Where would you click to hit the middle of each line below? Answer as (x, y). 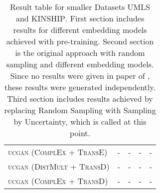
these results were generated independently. (80, 87)
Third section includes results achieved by (80, 98)
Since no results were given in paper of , (80, 76)
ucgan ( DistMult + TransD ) (59, 166)
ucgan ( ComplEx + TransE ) (58, 152)
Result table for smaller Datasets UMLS (80, 7)
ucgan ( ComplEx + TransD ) (58, 181)
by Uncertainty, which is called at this (80, 121)
